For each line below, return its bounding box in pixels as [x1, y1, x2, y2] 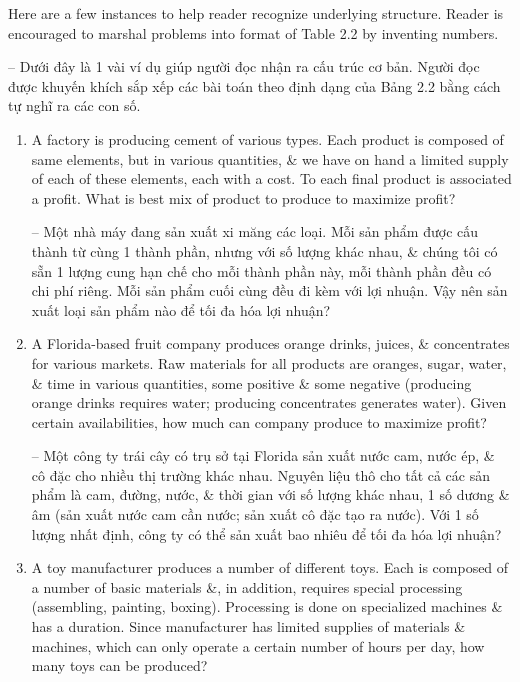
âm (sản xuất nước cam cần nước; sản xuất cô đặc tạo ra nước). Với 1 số [31, 504, 479, 525]
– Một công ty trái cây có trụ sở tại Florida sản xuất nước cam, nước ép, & [31, 445, 495, 466]
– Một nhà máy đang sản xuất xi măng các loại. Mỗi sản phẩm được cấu [31, 221, 479, 242]
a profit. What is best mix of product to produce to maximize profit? [31, 187, 456, 208]
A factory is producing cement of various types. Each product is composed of [31, 128, 504, 149]
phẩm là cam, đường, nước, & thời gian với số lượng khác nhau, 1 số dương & [31, 484, 510, 505]
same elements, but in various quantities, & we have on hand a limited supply [31, 148, 509, 169]
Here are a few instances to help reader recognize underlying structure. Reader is [8, 3, 504, 23]
